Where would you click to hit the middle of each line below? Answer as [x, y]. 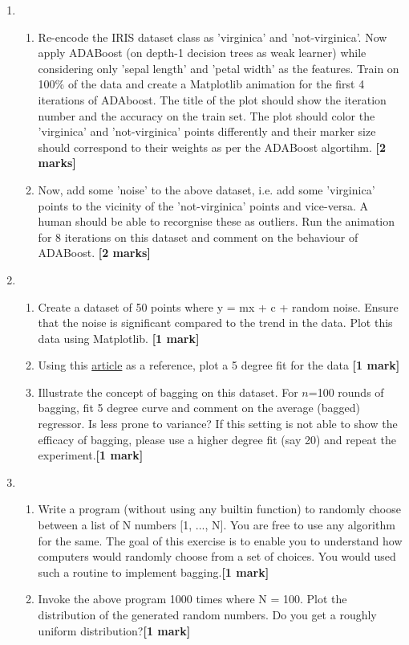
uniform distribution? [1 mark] [114, 630]
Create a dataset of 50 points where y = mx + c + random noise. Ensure [218, 306]
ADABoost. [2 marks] [94, 253]
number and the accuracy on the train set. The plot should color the [207, 115]
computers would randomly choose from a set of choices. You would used [217, 556]
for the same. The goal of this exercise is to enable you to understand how [220, 540]
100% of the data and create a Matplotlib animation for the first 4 [201, 84]
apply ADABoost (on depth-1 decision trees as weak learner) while [202, 53]
